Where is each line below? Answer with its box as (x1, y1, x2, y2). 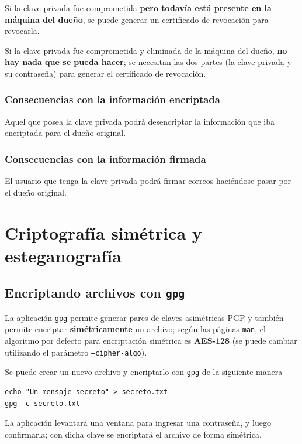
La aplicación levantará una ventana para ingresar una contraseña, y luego (5, 416, 271, 429)
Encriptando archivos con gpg (5, 284, 185, 302)
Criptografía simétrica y (5, 220, 202, 244)
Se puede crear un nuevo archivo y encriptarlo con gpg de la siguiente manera (5, 366, 283, 378)
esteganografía (5, 243, 122, 267)
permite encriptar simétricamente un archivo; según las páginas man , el (5, 323, 266, 335)
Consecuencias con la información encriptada (5, 92, 220, 107)
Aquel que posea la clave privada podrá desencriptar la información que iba (5, 115, 275, 127)
